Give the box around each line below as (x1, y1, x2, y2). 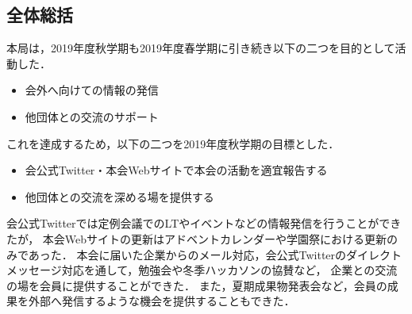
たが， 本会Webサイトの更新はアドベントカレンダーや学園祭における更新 (6, 230, 387, 247)
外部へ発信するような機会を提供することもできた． (28, 293, 295, 309)
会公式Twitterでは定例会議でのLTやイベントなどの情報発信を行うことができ (6, 215, 402, 232)
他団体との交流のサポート (25, 108, 159, 124)
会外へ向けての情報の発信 (25, 82, 159, 98)
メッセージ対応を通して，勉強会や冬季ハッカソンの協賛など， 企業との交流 (6, 262, 398, 278)
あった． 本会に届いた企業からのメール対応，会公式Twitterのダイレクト (28, 246, 402, 262)
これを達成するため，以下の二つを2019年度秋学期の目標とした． (6, 135, 340, 151)
